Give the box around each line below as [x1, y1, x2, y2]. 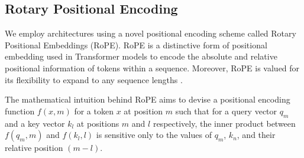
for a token [74, 104, 114, 117]
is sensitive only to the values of [96, 129, 212, 141]
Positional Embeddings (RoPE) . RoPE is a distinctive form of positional [5, 38, 267, 51]
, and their [237, 129, 276, 141]
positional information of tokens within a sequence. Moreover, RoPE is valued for [5, 61, 300, 74]
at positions [76, 117, 119, 129]
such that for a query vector [175, 104, 277, 117]
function [5, 104, 35, 117]
